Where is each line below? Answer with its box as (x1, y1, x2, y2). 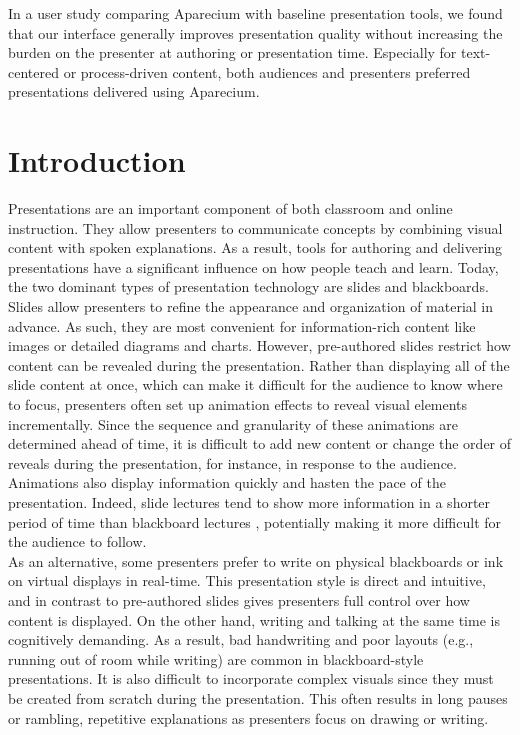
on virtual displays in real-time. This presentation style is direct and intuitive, (8, 570, 486, 591)
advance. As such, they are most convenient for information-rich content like (8, 315, 476, 336)
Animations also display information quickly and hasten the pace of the (8, 472, 446, 493)
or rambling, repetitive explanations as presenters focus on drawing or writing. (8, 707, 489, 728)
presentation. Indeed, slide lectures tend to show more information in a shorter (8, 492, 491, 512)
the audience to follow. (8, 531, 147, 552)
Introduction (8, 140, 186, 181)
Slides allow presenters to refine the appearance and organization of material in (8, 296, 494, 317)
